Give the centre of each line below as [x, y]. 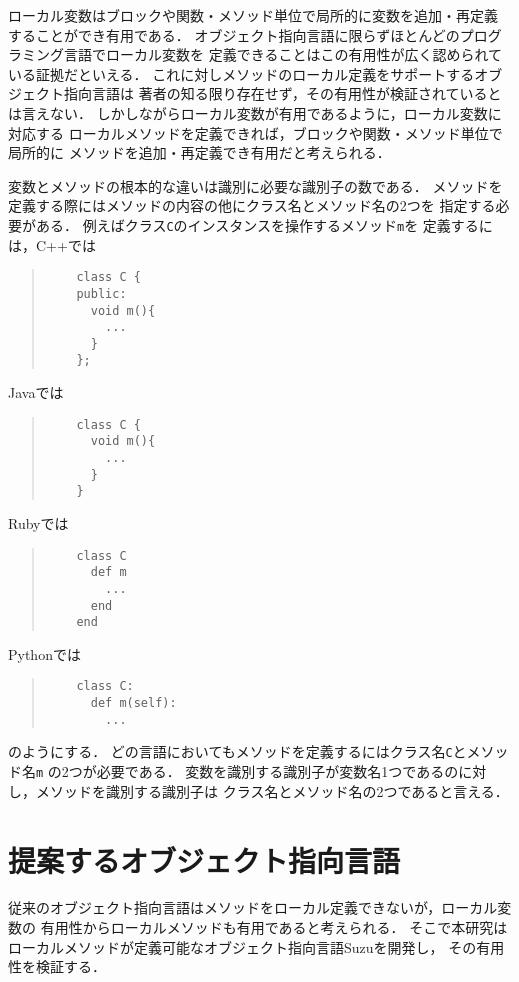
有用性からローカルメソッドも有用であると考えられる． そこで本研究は [274, 927]
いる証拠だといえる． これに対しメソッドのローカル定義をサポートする [241, 73]
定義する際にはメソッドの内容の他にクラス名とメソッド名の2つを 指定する [252, 205]
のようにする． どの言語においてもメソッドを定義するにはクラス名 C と [237, 751]
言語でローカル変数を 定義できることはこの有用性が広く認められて [282, 54]
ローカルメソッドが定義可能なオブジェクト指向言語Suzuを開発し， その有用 [256, 946]
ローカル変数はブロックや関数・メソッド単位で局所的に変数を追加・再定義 [253, 15]
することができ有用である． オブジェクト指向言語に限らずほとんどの [234, 34]
